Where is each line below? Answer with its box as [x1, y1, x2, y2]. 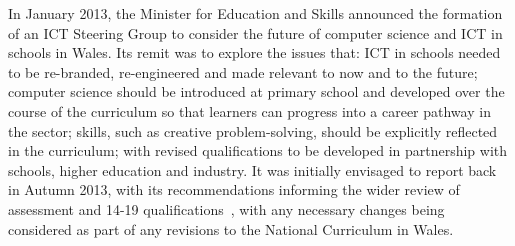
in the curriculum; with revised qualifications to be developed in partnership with [8, 140, 508, 161]
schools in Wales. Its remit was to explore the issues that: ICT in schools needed [8, 42, 501, 63]
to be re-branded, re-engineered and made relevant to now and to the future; [8, 61, 478, 82]
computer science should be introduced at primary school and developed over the [8, 81, 505, 102]
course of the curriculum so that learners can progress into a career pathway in [8, 100, 491, 121]
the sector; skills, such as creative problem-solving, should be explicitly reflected [8, 120, 498, 141]
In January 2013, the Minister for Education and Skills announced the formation [8, 3, 503, 23]
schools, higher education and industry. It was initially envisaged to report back [8, 159, 497, 180]
